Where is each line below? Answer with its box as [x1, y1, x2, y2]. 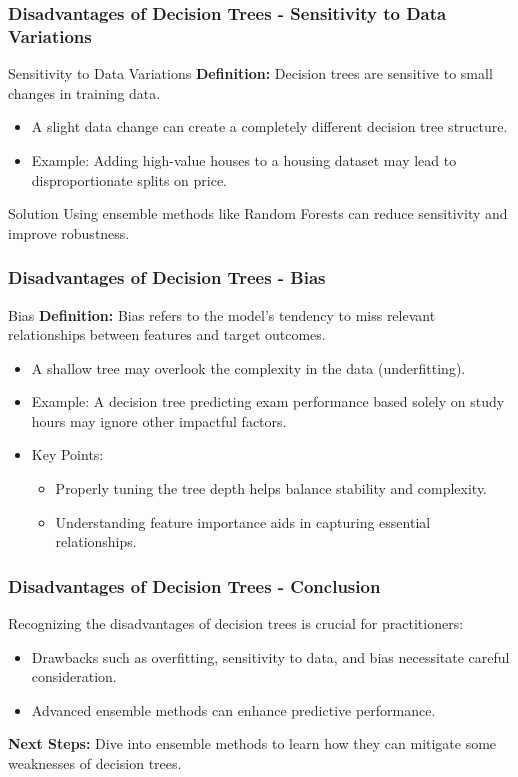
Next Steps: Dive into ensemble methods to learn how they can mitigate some [8, 733, 497, 754]
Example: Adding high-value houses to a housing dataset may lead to [31, 149, 457, 170]
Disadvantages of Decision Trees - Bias [8, 265, 326, 290]
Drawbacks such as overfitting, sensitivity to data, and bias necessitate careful [31, 646, 510, 667]
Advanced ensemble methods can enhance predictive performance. [31, 699, 436, 720]
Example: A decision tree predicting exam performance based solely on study [31, 391, 505, 412]
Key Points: [31, 444, 104, 465]
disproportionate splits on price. [31, 169, 228, 190]
